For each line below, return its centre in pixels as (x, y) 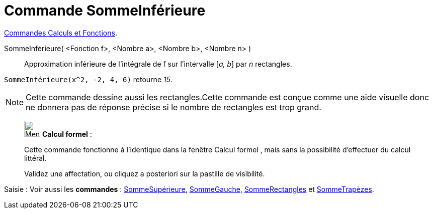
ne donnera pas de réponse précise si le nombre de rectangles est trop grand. (174, 107)
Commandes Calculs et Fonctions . (61, 33)
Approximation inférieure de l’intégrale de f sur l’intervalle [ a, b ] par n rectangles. (158, 64)
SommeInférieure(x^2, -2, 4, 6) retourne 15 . (89, 79)
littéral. (35, 158)
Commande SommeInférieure (105, 11)
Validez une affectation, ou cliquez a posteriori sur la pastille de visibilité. (145, 173)
